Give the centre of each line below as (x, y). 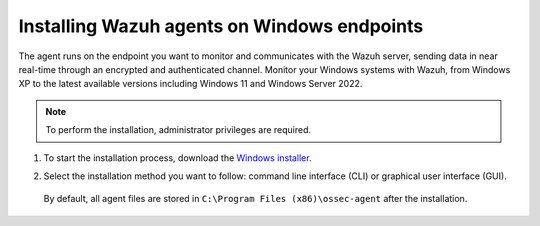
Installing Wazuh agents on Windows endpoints (221, 26)
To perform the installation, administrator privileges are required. (178, 130)
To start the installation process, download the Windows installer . (177, 157)
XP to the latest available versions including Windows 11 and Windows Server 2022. (190, 84)
